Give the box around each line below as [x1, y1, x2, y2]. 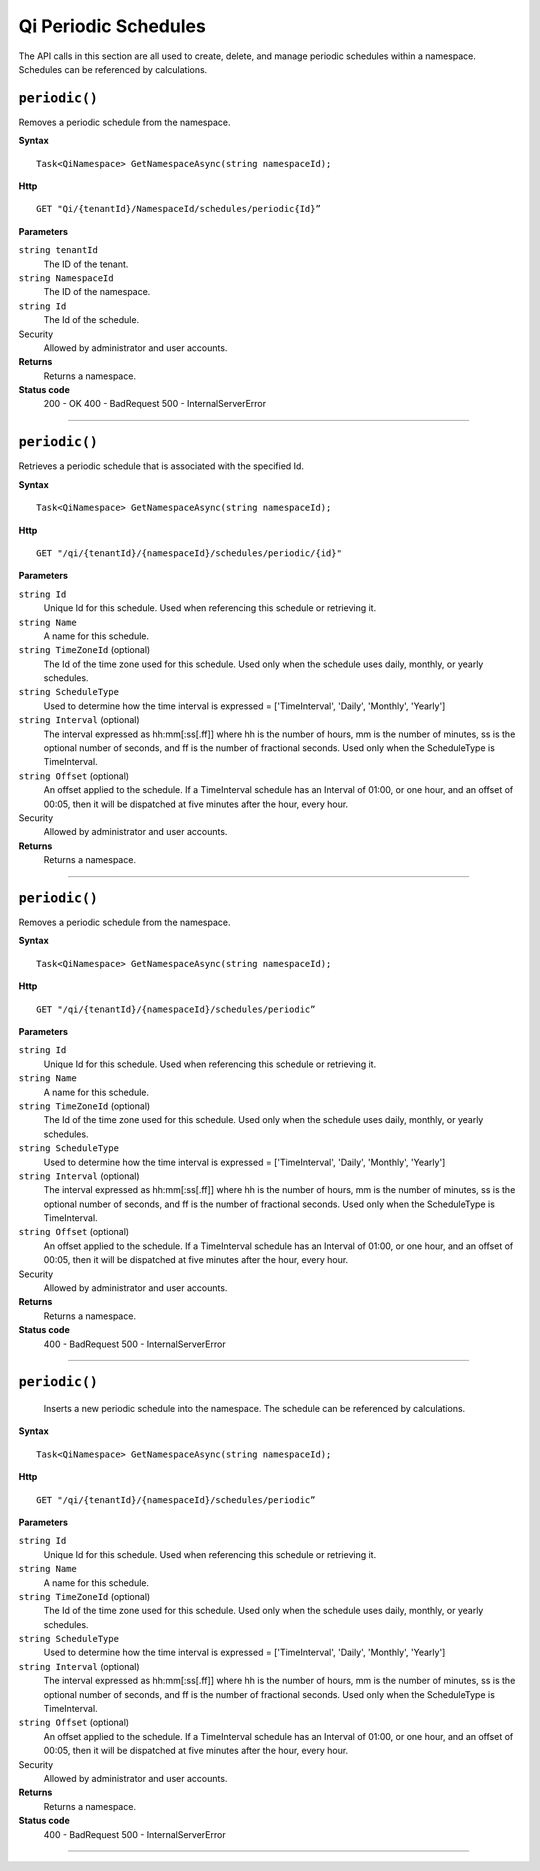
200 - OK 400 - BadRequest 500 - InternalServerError [43, 398, 267, 410]
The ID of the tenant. [43, 258, 129, 270]
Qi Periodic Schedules [18, 15, 207, 37]
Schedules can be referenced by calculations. [18, 63, 208, 75]
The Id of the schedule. [43, 314, 140, 326]
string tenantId [18, 245, 99, 256]
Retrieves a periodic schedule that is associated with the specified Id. [18, 460, 305, 472]
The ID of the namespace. [43, 286, 151, 298]
